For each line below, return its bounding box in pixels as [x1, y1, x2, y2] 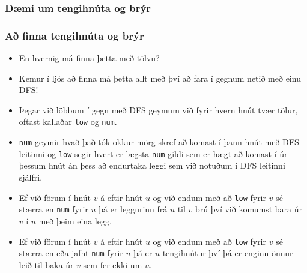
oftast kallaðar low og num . [19, 115, 117, 128]
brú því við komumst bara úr [195, 203, 302, 215]
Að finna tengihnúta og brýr [5, 28, 144, 43]
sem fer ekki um [83, 258, 142, 271]
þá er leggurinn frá [99, 203, 168, 215]
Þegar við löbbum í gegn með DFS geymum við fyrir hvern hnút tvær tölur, [19, 103, 298, 116]
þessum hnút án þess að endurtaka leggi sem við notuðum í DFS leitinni [19, 159, 285, 172]
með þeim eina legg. [38, 214, 112, 227]
